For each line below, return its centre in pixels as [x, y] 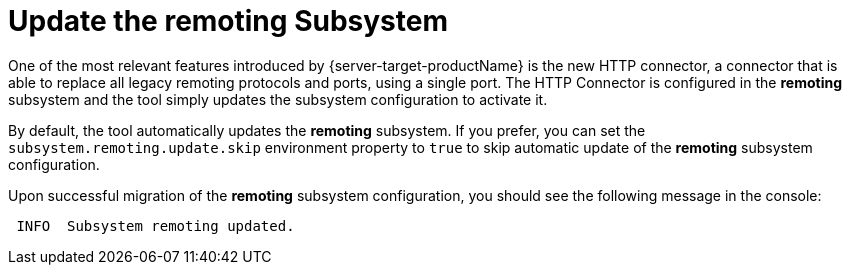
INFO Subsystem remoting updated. [155, 225]
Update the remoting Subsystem [228, 21]
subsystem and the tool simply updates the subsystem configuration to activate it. [278, 99]
